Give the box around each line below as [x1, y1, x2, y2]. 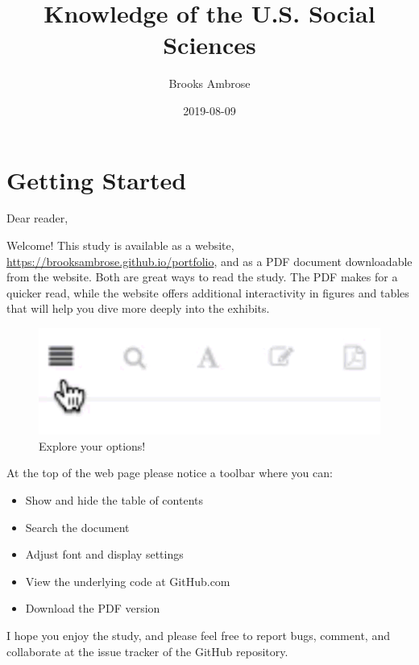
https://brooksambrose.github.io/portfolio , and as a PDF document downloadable [6, 252, 413, 269]
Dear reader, [6, 210, 68, 227]
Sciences [163, 28, 256, 61]
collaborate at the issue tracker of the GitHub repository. [6, 642, 288, 659]
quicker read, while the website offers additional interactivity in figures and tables [6, 284, 409, 301]
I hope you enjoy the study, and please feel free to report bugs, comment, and [6, 627, 390, 644]
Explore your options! [39, 437, 146, 454]
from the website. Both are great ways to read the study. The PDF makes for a [6, 268, 398, 285]
